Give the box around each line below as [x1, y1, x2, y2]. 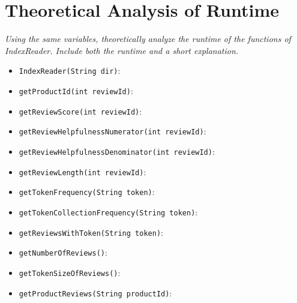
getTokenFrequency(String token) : [19, 185, 155, 198]
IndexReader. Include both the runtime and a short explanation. [5, 44, 239, 56]
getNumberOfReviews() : [19, 246, 107, 259]
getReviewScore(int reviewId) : [19, 104, 142, 117]
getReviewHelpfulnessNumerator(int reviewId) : [19, 125, 206, 137]
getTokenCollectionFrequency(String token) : [19, 205, 198, 218]
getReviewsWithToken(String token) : [19, 226, 163, 238]
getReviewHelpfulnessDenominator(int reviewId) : [19, 145, 215, 157]
